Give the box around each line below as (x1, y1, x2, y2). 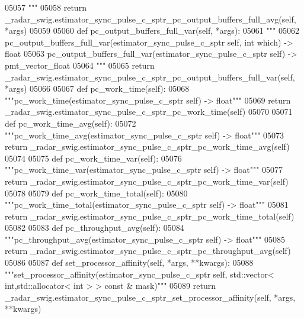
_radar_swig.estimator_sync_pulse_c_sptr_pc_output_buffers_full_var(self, (5, 70, 295, 83)
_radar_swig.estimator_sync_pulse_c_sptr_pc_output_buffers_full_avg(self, (5, 12, 296, 25)
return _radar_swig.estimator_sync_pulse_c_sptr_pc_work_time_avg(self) (5, 140, 290, 153)
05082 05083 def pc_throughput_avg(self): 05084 (5, 221, 184, 234)
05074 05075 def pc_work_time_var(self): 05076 (5, 152, 182, 164)
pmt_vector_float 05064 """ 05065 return (5, 59, 155, 71)
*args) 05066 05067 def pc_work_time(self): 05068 (5, 82, 190, 95)
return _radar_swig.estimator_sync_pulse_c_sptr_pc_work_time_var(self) (5, 175, 289, 187)
